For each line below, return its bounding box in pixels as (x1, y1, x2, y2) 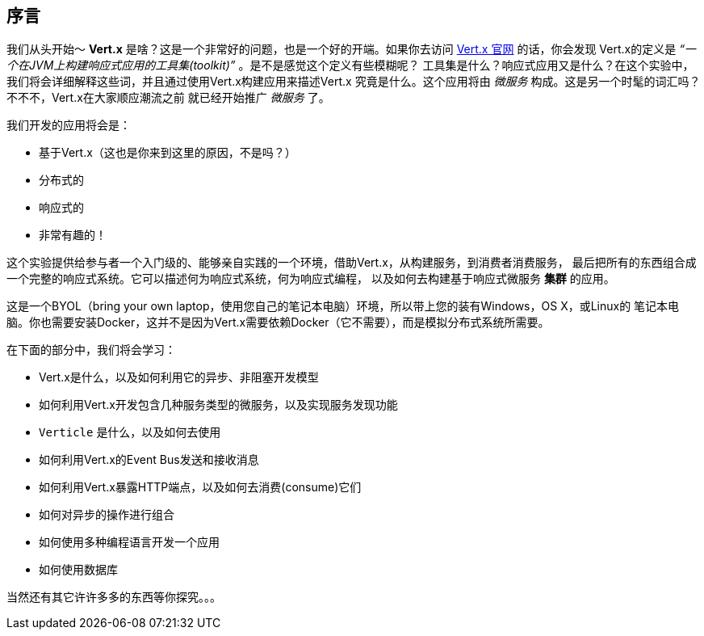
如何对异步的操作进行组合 (39, 508, 174, 522)
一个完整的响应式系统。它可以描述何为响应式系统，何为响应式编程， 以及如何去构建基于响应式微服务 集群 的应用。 (6, 272, 615, 286)
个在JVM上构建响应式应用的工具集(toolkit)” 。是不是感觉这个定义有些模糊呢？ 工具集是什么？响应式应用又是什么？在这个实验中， (6, 58, 694, 73)
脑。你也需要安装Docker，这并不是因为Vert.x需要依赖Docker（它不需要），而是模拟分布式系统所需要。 (6, 315, 550, 330)
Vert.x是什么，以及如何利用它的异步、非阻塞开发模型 (39, 370, 319, 385)
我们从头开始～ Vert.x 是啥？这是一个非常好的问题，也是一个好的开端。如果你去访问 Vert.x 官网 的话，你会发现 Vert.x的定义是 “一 (6, 42, 696, 57)
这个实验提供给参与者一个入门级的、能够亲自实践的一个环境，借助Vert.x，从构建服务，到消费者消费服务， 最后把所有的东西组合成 (6, 255, 697, 270)
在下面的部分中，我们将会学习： (6, 343, 176, 357)
